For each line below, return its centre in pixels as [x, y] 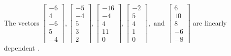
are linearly [210, 22]
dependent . [22, 48]
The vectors [22, 22]
